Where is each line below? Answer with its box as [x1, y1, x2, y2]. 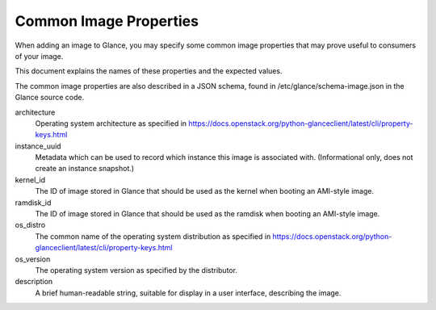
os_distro [15, 220, 46, 230]
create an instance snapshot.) [35, 164, 135, 174]
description [15, 277, 53, 287]
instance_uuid [15, 141, 61, 151]
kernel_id [15, 174, 46, 185]
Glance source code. [15, 93, 85, 103]
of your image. [15, 51, 64, 61]
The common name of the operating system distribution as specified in [35, 231, 271, 241]
